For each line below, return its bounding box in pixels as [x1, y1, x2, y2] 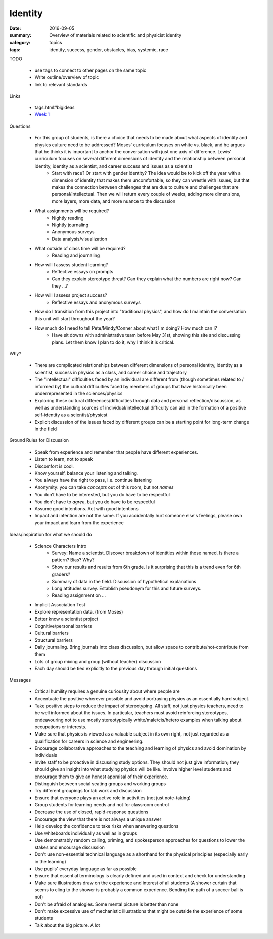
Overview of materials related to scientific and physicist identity [49, 32, 182, 38]
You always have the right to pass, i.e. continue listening [34, 477, 152, 483]
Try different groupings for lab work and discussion [34, 788, 142, 794]
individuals [34, 752, 58, 758]
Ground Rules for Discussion [9, 437, 69, 443]
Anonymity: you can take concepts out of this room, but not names [34, 484, 174, 491]
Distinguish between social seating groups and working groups [34, 781, 166, 787]
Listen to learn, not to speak [34, 456, 93, 462]
